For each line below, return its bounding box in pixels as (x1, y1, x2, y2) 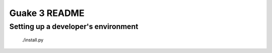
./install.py (22, 37, 44, 43)
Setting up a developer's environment (9, 22, 139, 31)
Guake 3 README (9, 7, 85, 18)
